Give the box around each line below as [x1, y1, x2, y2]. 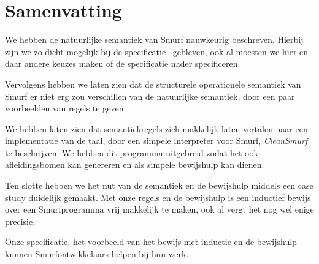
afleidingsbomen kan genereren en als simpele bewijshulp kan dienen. [5, 158, 264, 171]
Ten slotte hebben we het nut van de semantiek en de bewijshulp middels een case [5, 179, 313, 192]
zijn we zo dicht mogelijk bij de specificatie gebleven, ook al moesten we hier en [5, 45, 309, 58]
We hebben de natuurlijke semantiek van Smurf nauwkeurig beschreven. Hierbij [5, 33, 304, 46]
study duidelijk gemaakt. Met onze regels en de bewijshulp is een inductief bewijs [5, 190, 311, 203]
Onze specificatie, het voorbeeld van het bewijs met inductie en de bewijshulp [5, 235, 297, 248]
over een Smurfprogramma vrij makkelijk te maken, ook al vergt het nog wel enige [5, 203, 314, 216]
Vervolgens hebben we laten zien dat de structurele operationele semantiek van [5, 77, 301, 90]
